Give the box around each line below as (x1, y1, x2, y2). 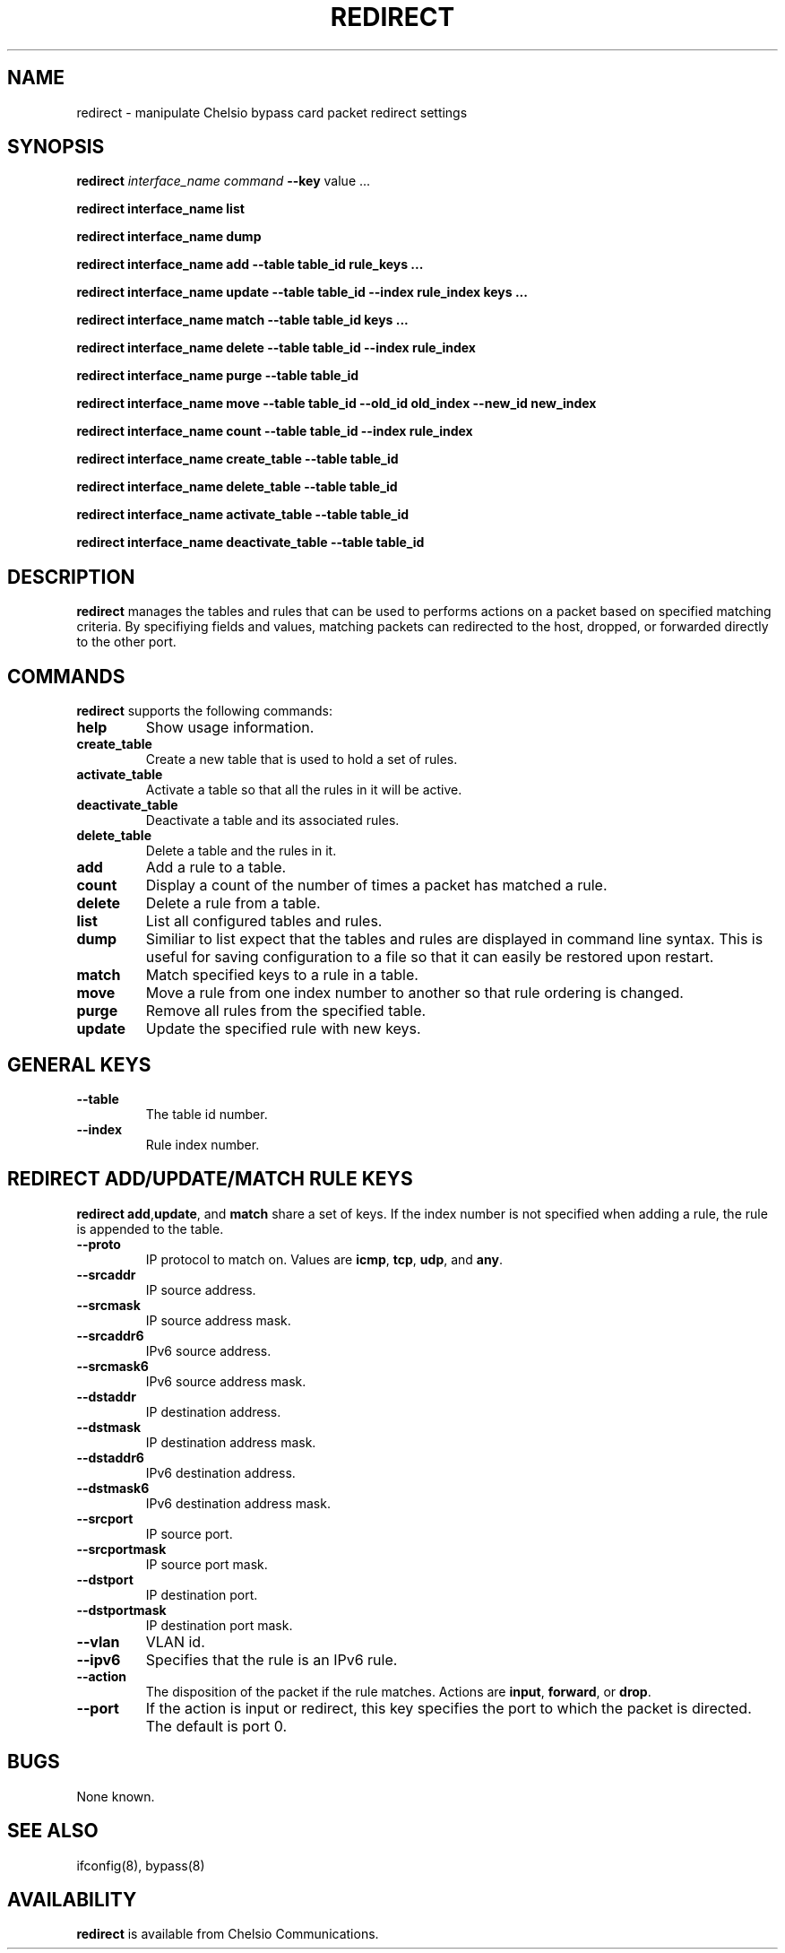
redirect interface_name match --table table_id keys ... (76, 312, 409, 328)
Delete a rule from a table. (145, 894, 321, 913)
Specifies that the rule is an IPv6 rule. (145, 1650, 398, 1669)
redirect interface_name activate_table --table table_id (76, 507, 410, 523)
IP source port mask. (145, 1556, 268, 1572)
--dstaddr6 (76, 1449, 144, 1465)
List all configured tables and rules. (145, 912, 383, 931)
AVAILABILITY (7, 1888, 137, 1911)
